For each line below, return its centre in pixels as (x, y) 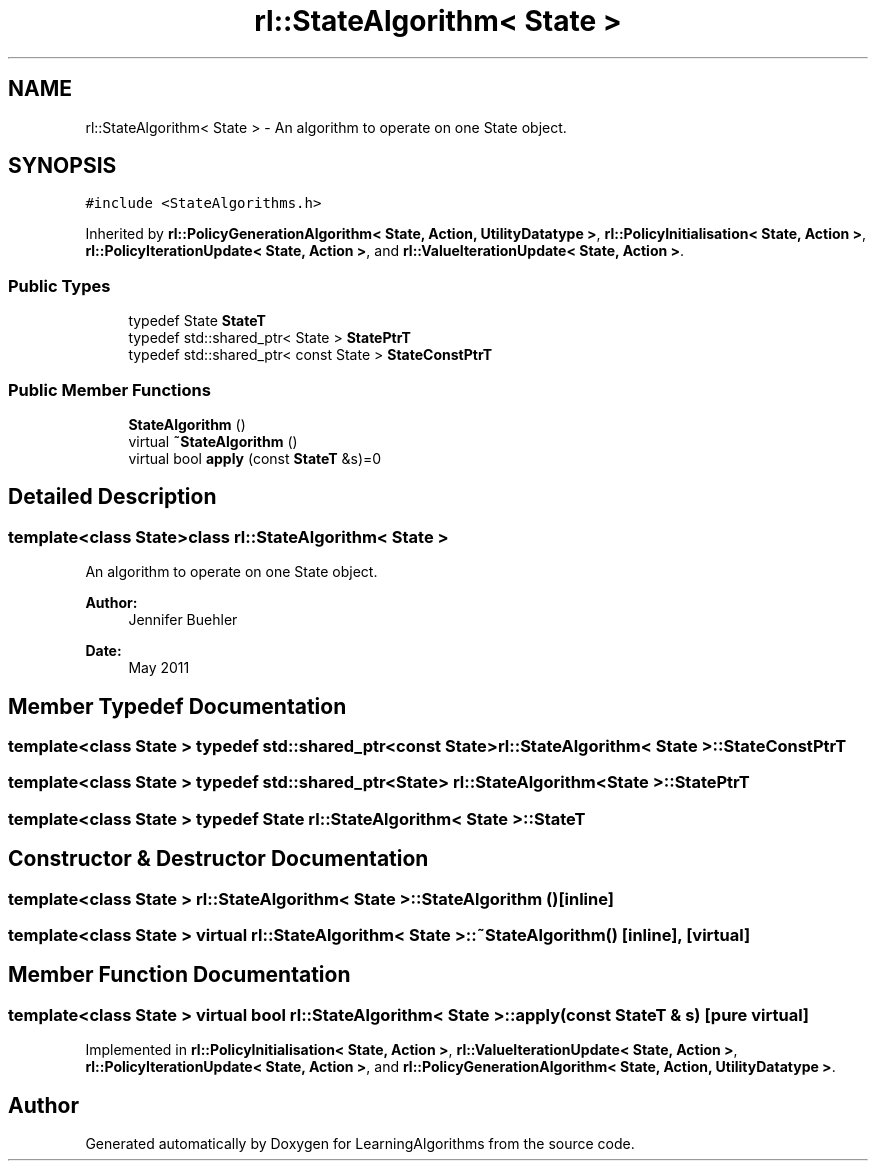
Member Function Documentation (179, 975)
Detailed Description (112, 497)
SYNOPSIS (62, 166)
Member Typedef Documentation (177, 706)
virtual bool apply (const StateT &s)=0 (255, 458)
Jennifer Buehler (183, 620)
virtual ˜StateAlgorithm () (213, 441)
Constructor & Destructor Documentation (218, 859)
